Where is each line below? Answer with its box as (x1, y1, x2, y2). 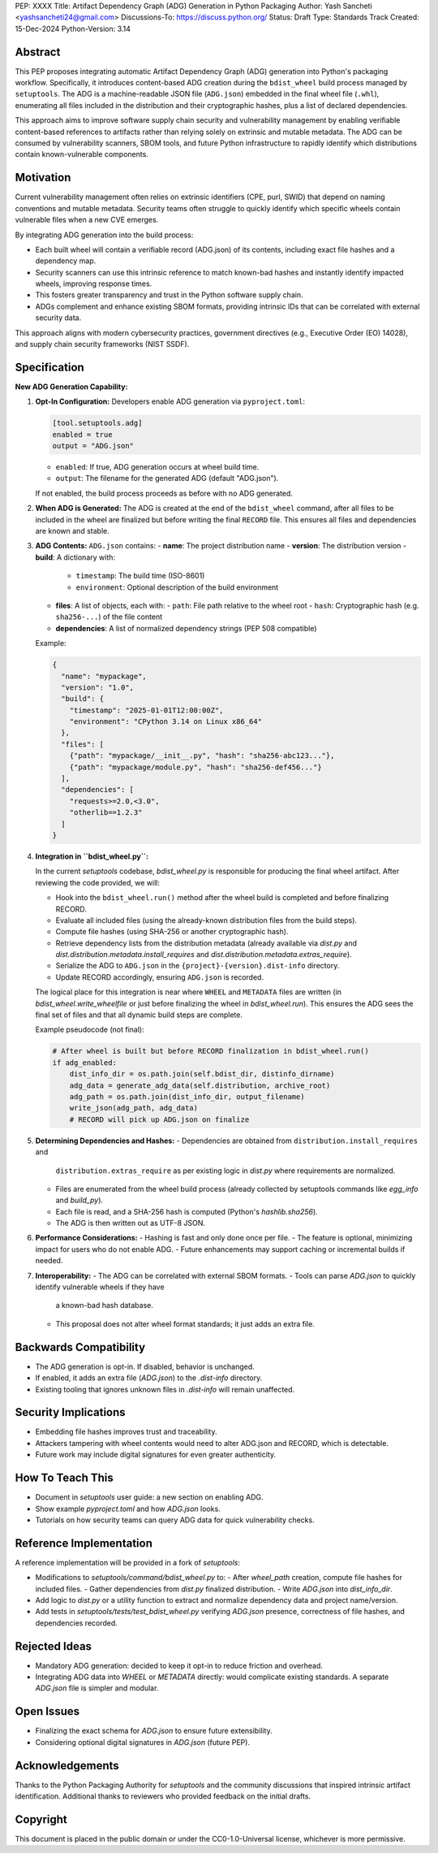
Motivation (15, 171, 71, 184)
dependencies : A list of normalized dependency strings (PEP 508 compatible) (55, 623, 317, 633)
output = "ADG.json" (52, 441, 134, 451)
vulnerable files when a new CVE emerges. (15, 215, 159, 225)
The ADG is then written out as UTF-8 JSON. (55, 1219, 206, 1228)
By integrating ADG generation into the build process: (15, 230, 194, 240)
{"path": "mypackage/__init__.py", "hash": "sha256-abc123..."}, (69, 751, 335, 760)
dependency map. (35, 256, 97, 266)
